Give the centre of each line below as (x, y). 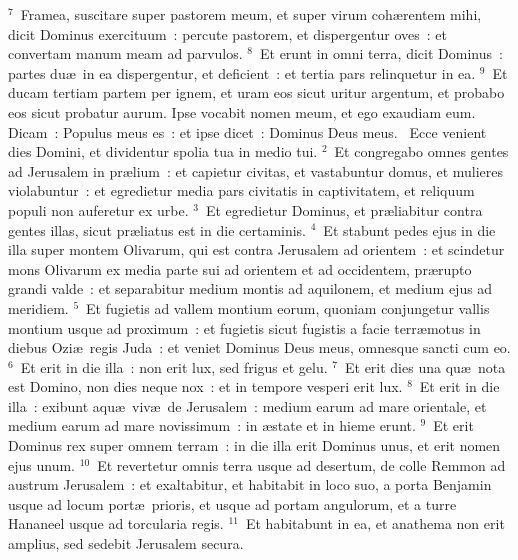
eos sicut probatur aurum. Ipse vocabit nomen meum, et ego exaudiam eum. (242, 111)
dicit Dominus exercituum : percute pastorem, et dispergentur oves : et (227, 33)
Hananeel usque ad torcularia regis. (116, 523)
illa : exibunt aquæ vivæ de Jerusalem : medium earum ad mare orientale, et (247, 405)
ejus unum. (41, 464)
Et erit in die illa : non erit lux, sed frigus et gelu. (174, 366)
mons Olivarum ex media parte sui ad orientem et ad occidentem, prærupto (240, 268)
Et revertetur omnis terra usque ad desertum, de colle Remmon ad (301, 464)
